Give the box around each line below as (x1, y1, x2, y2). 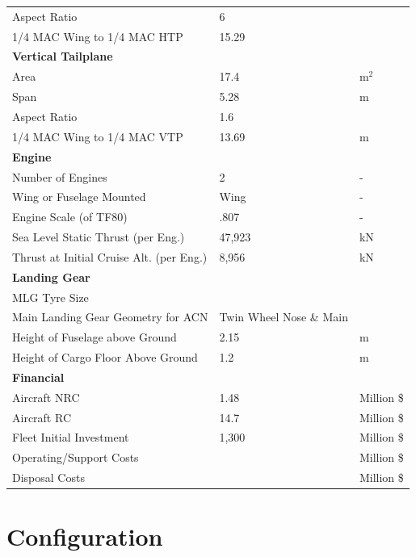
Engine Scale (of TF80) (12, 208, 128, 225)
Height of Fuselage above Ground (12, 329, 177, 346)
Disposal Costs (12, 469, 85, 486)
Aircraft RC (12, 408, 71, 425)
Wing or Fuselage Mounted (12, 188, 146, 205)
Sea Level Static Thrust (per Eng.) (12, 228, 185, 245)
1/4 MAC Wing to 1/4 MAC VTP (12, 128, 183, 144)
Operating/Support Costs (12, 449, 139, 466)
